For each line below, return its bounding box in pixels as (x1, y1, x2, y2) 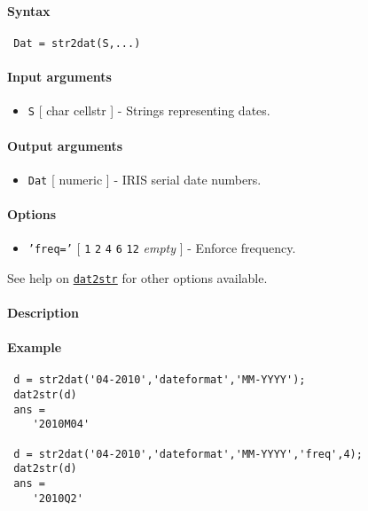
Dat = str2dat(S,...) (13, 36, 141, 50)
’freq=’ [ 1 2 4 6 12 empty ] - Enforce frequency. (27, 239, 296, 257)
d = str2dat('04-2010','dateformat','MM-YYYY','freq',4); (13, 447, 363, 460)
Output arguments (7, 136, 123, 154)
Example (7, 338, 62, 357)
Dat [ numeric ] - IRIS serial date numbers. (27, 169, 262, 188)
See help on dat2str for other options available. (7, 268, 268, 287)
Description (7, 303, 80, 322)
